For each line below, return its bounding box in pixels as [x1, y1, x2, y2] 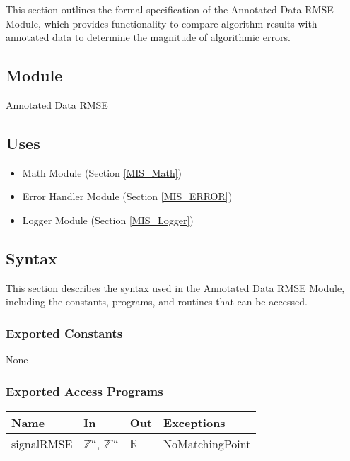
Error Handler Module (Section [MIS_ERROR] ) [22, 189, 233, 204]
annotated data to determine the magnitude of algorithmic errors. [6, 30, 291, 45]
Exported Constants [6, 324, 123, 342]
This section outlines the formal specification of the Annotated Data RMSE [6, 2, 334, 16]
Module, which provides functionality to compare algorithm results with [6, 16, 317, 30]
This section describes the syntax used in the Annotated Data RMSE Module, [6, 280, 345, 295]
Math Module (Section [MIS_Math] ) [22, 165, 182, 180]
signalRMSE [11, 435, 73, 452]
